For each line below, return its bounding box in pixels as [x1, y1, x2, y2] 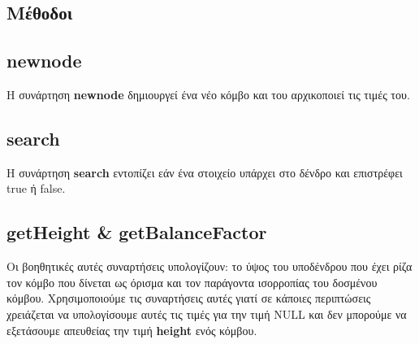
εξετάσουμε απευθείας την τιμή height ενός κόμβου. [6, 321, 257, 338]
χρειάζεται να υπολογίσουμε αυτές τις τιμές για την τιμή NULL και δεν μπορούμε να [6, 305, 407, 322]
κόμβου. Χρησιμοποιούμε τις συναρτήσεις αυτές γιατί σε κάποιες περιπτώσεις [6, 290, 371, 307]
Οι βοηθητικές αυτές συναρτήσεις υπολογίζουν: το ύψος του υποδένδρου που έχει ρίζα [6, 258, 413, 275]
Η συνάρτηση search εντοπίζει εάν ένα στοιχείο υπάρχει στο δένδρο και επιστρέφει [6, 163, 403, 181]
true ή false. [6, 180, 66, 197]
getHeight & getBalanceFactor [6, 220, 267, 245]
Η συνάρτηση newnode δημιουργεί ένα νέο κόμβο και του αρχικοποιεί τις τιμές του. [6, 85, 410, 102]
